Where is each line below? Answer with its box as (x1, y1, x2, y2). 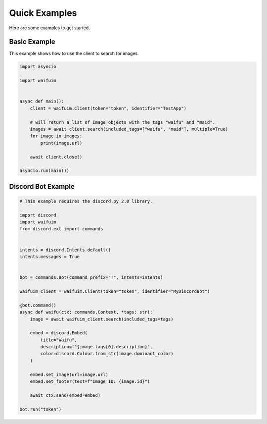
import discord (19, 212, 56, 218)
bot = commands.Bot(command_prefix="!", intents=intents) (19, 275, 163, 280)
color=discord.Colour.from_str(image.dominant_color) (40, 351, 174, 357)
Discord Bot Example (9, 182, 75, 191)
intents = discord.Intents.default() (19, 247, 111, 253)
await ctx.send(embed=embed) (30, 392, 101, 398)
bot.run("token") (19, 406, 62, 412)
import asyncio (19, 64, 56, 69)
